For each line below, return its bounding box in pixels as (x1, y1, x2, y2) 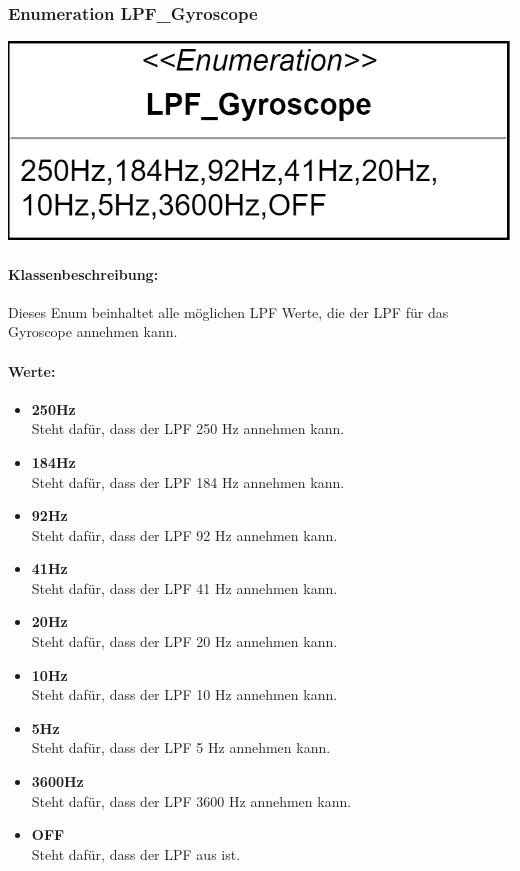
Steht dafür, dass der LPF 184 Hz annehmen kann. (31, 471, 345, 492)
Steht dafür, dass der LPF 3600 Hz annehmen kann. (31, 790, 352, 811)
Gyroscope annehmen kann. (8, 321, 178, 342)
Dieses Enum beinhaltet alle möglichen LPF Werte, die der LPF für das (8, 301, 449, 322)
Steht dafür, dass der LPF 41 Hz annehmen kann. (31, 577, 338, 598)
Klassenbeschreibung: (8, 263, 159, 284)
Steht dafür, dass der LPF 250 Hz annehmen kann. (31, 418, 345, 439)
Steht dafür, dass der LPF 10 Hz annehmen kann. (31, 684, 338, 705)
